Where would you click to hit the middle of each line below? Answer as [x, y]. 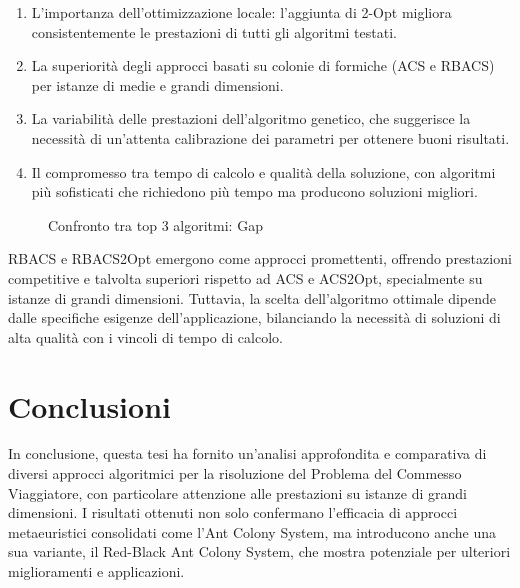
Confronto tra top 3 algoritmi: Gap [155, 224]
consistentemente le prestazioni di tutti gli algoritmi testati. [214, 31]
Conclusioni [89, 405]
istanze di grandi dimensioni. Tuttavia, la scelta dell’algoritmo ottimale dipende [252, 297]
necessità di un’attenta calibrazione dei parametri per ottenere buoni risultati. [270, 137]
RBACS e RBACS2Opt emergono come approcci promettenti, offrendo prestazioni [260, 258]
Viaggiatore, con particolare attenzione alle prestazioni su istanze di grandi [237, 492]
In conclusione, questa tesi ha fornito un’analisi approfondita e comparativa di [247, 453]
